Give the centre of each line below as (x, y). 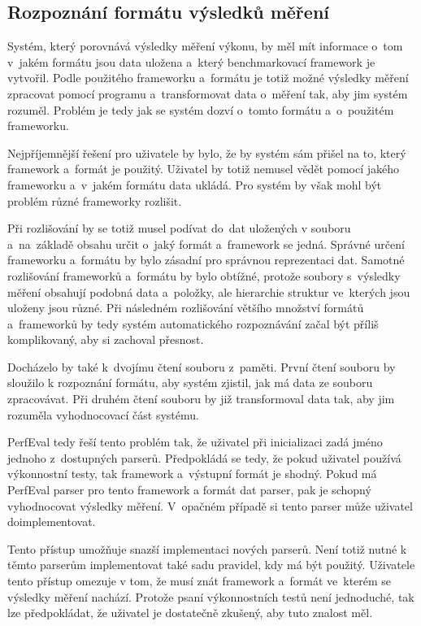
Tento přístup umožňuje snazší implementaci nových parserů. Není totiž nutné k (207, 548)
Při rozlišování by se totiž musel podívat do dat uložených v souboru (179, 228)
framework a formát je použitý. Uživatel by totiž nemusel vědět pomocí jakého (204, 169)
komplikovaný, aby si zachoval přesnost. (106, 339)
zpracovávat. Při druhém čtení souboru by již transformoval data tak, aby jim (201, 399)
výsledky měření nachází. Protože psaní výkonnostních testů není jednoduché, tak (211, 596)
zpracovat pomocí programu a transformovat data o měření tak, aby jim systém (208, 93)
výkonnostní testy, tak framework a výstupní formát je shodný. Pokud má (192, 474)
